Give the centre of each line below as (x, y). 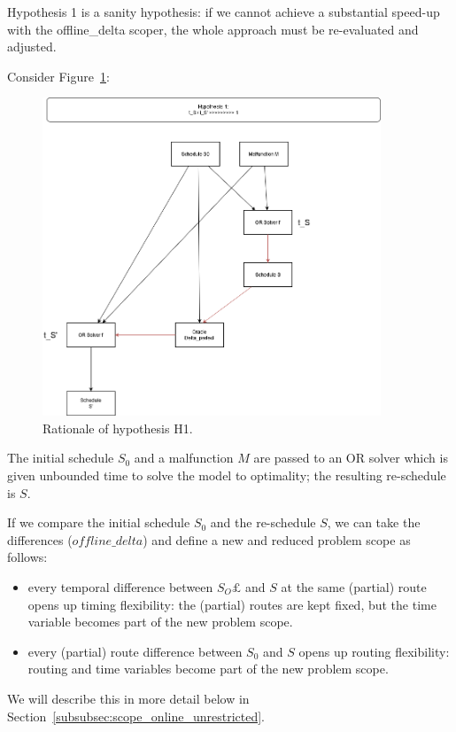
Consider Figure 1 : (58, 76)
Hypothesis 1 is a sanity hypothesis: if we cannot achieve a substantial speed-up (224, 12)
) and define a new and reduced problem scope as (277, 539)
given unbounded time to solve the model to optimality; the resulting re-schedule (227, 475)
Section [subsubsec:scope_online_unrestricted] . (136, 716)
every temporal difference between (120, 587)
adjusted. (32, 47)
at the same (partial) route (354, 587)
